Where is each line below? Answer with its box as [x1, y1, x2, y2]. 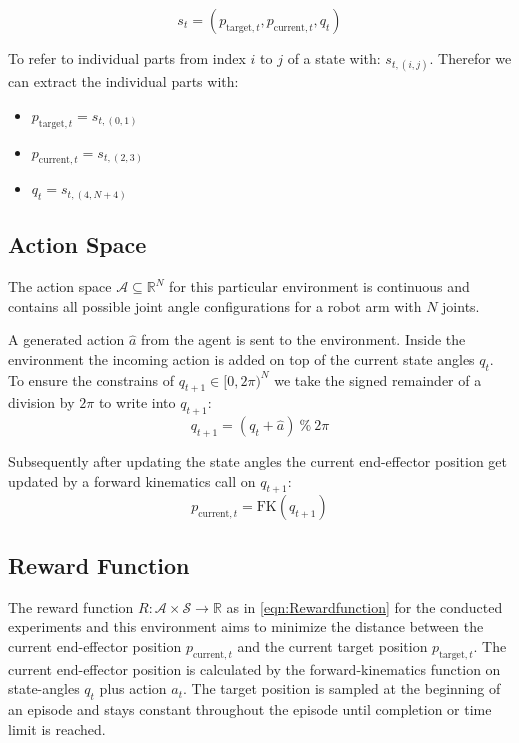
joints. [442, 295, 480, 316]
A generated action [8, 329, 125, 350]
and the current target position [237, 635, 428, 656]
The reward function [8, 596, 134, 617]
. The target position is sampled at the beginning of [182, 678, 501, 699]
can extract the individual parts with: [8, 71, 239, 92]
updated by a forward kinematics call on [8, 470, 256, 491]
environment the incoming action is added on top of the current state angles [8, 348, 475, 369]
